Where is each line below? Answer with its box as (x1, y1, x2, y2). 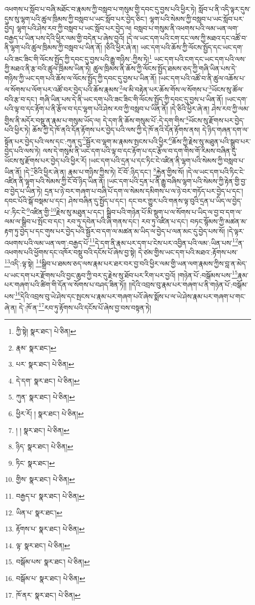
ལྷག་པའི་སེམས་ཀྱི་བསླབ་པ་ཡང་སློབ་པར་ (149, 13, 244, 24)
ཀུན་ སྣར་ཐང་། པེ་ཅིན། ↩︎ (16, 392, 75, 402)
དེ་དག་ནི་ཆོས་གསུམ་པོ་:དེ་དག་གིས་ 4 (103, 113, 188, 125)
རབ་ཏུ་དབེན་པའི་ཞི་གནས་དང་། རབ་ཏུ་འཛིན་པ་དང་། (67, 216, 188, 227)
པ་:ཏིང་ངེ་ (4, 206, 27, 217)
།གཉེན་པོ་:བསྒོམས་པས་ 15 (178, 268, 238, 280)
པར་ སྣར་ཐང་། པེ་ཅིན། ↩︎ (16, 359, 74, 369)
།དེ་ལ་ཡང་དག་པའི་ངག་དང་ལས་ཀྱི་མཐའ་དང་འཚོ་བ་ (126, 32, 248, 43)
